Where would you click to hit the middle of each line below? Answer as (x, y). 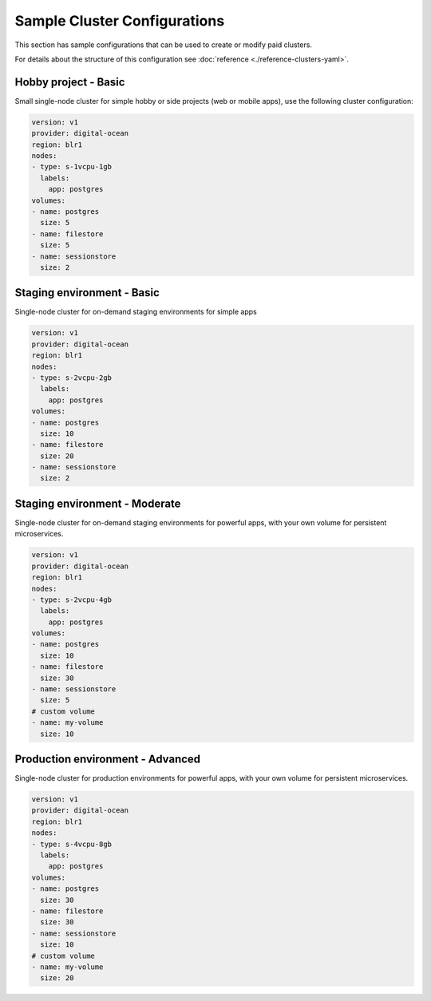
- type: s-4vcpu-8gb (71, 844)
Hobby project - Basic (70, 82)
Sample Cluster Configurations (120, 21)
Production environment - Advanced (108, 759)
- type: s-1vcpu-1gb (71, 167)
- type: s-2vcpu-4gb (71, 599)
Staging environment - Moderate (98, 503)
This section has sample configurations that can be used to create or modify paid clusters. (164, 45)
